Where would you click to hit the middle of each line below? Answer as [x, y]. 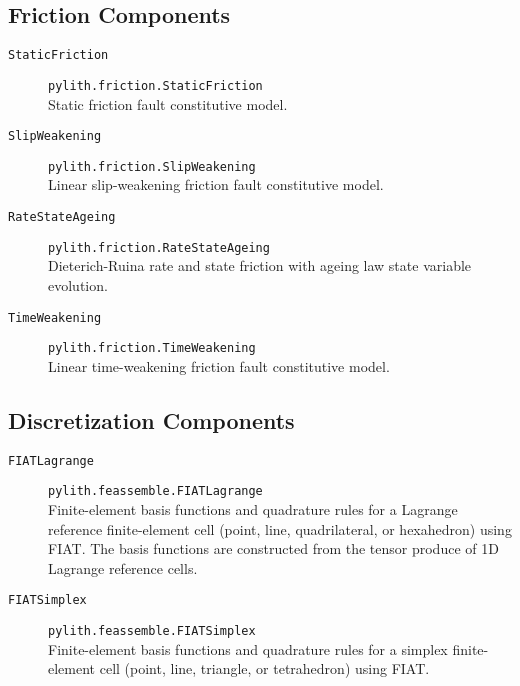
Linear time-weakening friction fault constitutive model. [219, 365]
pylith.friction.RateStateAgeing [159, 247]
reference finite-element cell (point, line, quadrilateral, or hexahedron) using [280, 528]
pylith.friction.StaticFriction [155, 85]
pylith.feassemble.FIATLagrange [155, 491]
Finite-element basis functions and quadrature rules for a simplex [248, 648]
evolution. [78, 284]
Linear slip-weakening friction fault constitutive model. [216, 184]
